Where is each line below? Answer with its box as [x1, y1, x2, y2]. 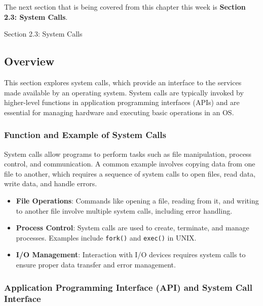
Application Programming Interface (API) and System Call [4, 281, 252, 293]
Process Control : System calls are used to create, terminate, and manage [16, 222, 249, 233]
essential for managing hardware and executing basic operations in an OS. [4, 107, 234, 117]
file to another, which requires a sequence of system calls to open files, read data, [4, 168, 256, 179]
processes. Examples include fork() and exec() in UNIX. [16, 232, 197, 243]
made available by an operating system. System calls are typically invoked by [4, 87, 244, 97]
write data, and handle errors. [4, 178, 97, 189]
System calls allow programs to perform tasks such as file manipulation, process [4, 148, 252, 159]
